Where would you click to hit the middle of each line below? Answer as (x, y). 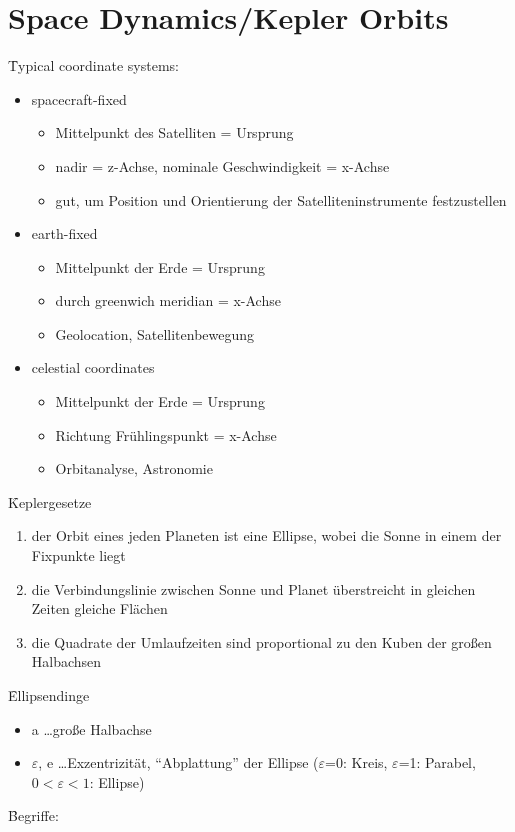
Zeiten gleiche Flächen (99, 608)
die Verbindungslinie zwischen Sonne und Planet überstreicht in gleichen (253, 588)
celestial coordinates (93, 367)
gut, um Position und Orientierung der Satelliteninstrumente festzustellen (281, 199)
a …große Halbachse (91, 728)
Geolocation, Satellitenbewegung (155, 333)
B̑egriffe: (33, 815)
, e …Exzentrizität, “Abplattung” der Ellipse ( (178, 762)
